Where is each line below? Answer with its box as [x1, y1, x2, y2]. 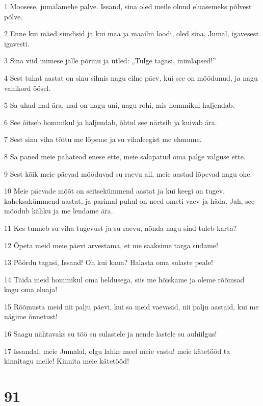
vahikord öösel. [4, 82, 51, 93]
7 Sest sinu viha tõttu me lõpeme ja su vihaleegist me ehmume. [4, 134, 202, 145]
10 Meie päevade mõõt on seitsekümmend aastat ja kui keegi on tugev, [4, 185, 225, 196]
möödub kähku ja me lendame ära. [4, 205, 113, 216]
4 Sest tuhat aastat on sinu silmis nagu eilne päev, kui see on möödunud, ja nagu [4, 72, 258, 83]
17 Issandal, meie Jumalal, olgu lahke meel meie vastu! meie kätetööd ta [4, 345, 230, 356]
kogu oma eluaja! [4, 284, 58, 295]
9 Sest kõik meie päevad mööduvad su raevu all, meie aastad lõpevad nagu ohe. [4, 168, 252, 179]
